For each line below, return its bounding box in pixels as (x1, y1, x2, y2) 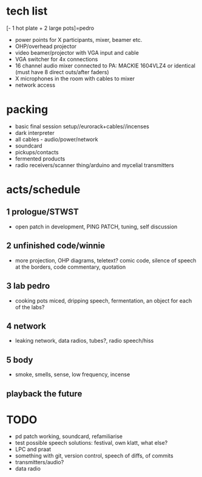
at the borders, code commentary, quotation (15, 263, 126, 270)
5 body (6, 354, 33, 365)
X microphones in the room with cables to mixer (15, 75, 135, 82)
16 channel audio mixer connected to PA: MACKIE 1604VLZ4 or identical (15, 62, 196, 69)
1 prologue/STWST (6, 207, 79, 217)
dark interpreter (15, 129, 55, 136)
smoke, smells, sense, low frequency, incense (15, 371, 130, 378)
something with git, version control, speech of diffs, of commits (15, 452, 174, 459)
